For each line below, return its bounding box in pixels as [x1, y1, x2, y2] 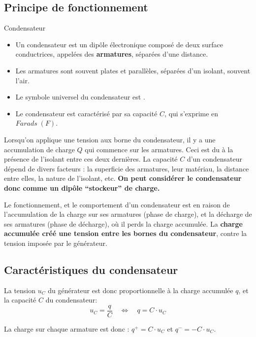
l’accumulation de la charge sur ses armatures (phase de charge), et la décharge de [4, 209, 252, 219]
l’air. [15, 75, 30, 85]
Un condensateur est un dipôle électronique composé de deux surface [15, 39, 223, 49]
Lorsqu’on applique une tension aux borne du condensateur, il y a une [4, 134, 216, 144]
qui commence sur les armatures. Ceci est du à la [85, 144, 233, 154]
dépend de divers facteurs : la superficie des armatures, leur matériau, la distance [4, 163, 249, 173]
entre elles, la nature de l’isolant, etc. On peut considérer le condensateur [4, 173, 242, 183]
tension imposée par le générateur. [4, 237, 107, 248]
